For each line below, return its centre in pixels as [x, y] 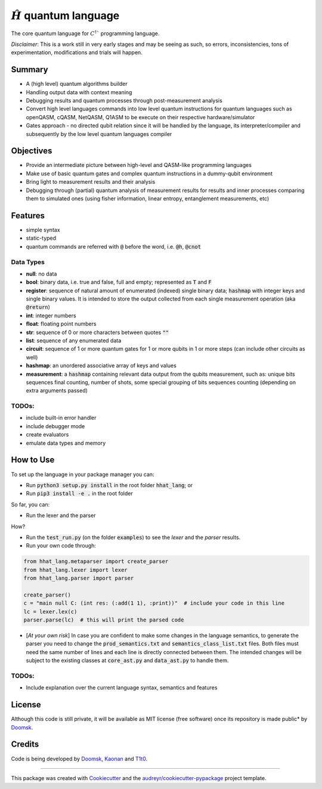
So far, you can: [30, 505]
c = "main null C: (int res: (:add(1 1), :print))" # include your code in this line [154, 603]
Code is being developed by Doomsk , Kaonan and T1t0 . [79, 759]
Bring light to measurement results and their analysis [91, 182]
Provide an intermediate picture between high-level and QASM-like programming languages [139, 165]
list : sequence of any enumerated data [74, 341]
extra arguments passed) [57, 391]
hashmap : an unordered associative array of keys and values [101, 366]
